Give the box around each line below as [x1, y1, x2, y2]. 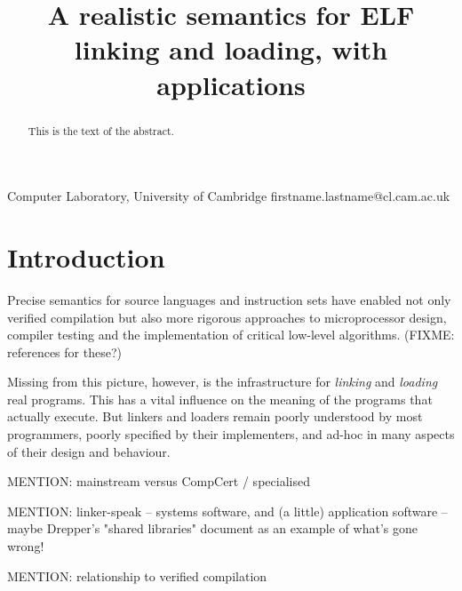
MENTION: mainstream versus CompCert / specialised [7, 472, 310, 491]
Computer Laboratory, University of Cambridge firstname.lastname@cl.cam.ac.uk [7, 187, 450, 205]
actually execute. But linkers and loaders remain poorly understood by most [7, 407, 423, 426]
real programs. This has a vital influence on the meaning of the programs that [7, 389, 433, 408]
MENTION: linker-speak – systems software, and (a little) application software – [7, 501, 448, 520]
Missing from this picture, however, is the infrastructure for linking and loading [7, 372, 438, 391]
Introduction [7, 238, 165, 275]
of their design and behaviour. [7, 442, 171, 460]
